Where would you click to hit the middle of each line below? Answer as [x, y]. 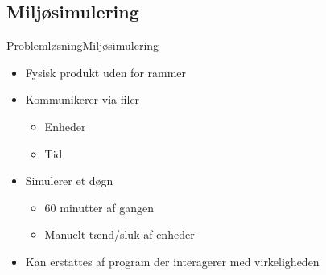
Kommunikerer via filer [83, 99]
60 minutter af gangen [99, 207]
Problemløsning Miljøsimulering [83, 45]
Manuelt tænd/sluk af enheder [120, 234]
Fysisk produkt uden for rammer [106, 72]
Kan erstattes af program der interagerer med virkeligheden [172, 261]
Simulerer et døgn [69, 181]
